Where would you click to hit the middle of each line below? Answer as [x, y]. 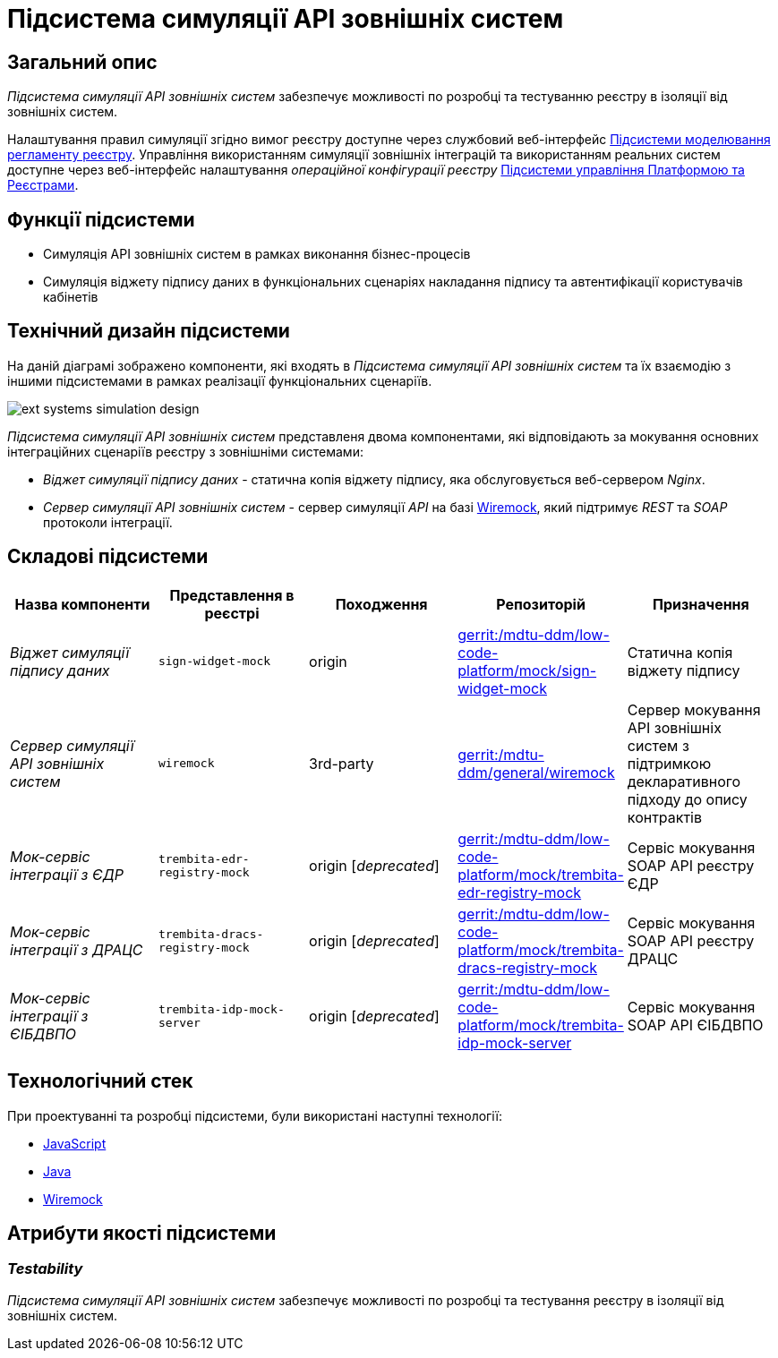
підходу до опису [687, 799]
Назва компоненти [82, 604]
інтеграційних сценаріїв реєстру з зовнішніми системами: [185, 451]
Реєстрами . [43, 185]
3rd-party [342, 763]
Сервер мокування [694, 709]
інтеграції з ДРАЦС [77, 949]
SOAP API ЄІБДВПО [695, 1025]
